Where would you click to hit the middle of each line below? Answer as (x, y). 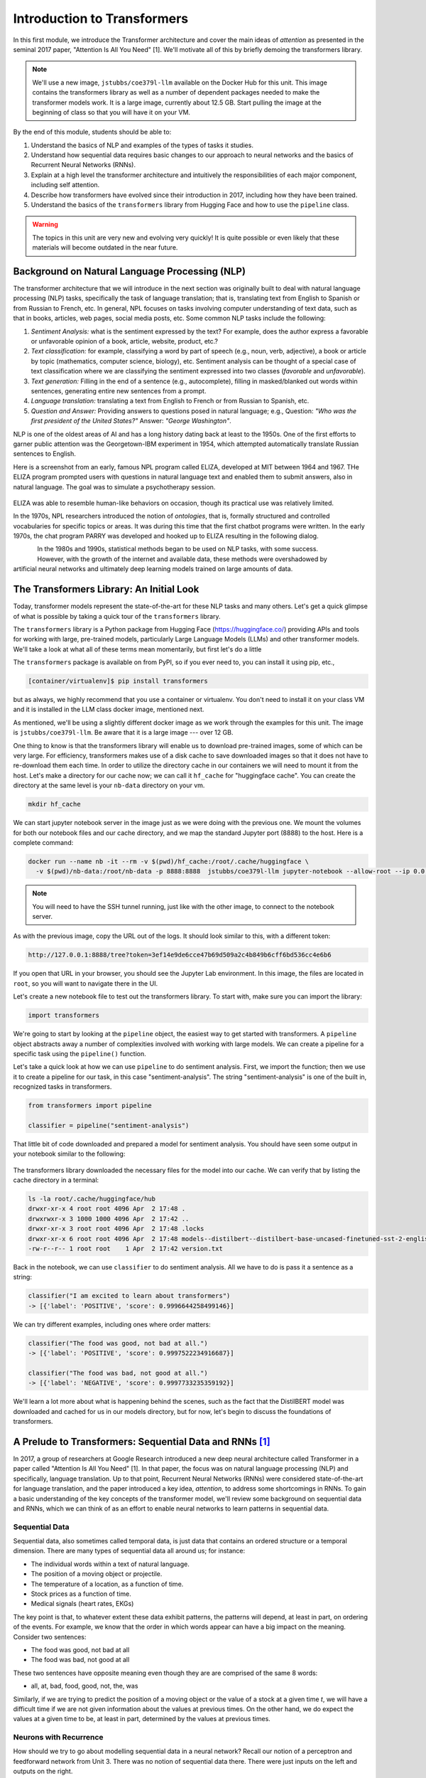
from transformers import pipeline (90, 1106)
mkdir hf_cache (54, 804)
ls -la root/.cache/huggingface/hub (92, 1199)
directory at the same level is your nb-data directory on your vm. (109, 785)
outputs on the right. (43, 1772)
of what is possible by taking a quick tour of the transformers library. (117, 616)
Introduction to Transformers (100, 18)
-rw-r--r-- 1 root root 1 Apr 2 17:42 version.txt (125, 1249)
